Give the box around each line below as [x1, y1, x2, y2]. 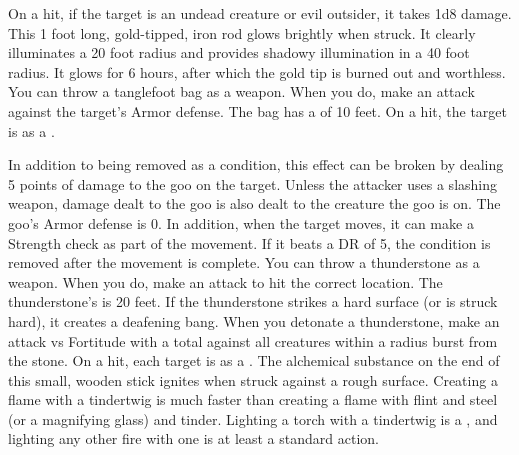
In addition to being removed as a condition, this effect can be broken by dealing [8, 154, 504, 175]
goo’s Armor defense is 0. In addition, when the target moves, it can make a [8, 212, 474, 233]
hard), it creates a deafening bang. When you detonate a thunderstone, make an [8, 310, 500, 331]
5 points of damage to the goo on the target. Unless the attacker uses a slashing [8, 173, 498, 194]
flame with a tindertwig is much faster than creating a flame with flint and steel [8, 389, 498, 410]
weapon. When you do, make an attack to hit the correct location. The [8, 271, 443, 292]
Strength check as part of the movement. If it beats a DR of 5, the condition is [8, 232, 491, 253]
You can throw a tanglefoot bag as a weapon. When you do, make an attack [8, 81, 475, 102]
